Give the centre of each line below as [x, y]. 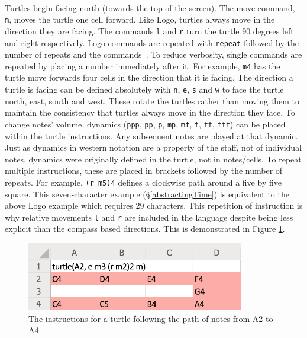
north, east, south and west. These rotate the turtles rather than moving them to [152, 101]
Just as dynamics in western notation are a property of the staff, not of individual [153, 147]
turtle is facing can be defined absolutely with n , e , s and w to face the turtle [144, 89]
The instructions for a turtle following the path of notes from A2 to [151, 318]
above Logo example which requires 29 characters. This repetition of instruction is [154, 205]
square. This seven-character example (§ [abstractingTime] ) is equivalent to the [147, 194]
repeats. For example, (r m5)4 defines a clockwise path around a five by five [143, 182]
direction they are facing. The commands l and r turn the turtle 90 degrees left [149, 31]
